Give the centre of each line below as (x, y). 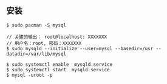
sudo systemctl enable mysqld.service (62, 64)
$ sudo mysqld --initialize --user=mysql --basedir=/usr (80, 48)
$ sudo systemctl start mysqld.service (58, 69)
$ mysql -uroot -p (29, 75)
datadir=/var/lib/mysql (36, 54)
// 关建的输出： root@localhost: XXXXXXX (57, 37)
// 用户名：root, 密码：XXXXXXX (44, 43)
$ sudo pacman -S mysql (36, 25)
